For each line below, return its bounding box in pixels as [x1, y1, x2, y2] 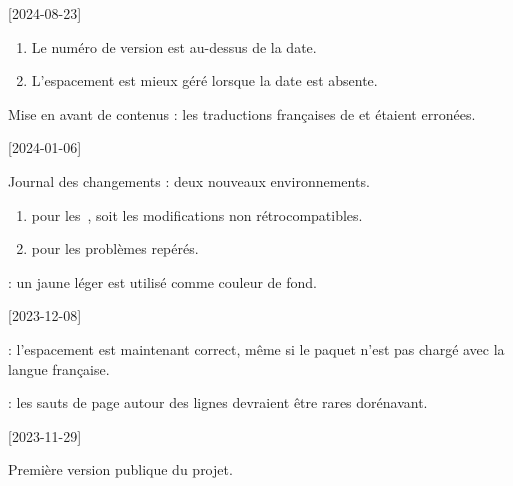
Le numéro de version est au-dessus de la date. [31, 36, 317, 57]
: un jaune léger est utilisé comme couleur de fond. [8, 271, 317, 292]
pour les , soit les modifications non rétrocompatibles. [31, 204, 363, 225]
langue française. [8, 358, 110, 379]
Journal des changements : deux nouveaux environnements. [8, 170, 370, 191]
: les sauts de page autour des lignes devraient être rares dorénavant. [8, 392, 428, 413]
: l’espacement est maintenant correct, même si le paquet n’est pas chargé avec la [8, 338, 505, 359]
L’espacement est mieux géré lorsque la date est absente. [31, 70, 378, 91]
